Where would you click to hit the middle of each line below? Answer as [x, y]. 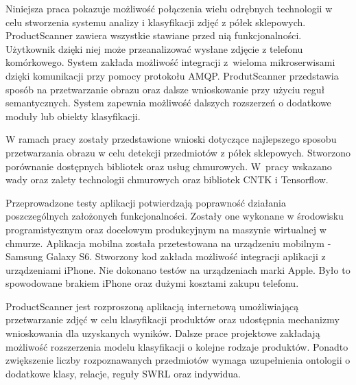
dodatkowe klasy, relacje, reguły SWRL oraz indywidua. [123, 373]
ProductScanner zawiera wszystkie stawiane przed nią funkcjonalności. [154, 35]
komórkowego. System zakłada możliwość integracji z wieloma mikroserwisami [170, 62]
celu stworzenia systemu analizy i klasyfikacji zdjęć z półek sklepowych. [156, 22]
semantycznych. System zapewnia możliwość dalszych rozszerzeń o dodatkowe [168, 103]
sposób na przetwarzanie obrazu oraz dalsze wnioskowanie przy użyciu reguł [165, 89]
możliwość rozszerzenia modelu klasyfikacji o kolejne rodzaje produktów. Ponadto [177, 346]
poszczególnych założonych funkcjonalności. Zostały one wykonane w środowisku [175, 216]
